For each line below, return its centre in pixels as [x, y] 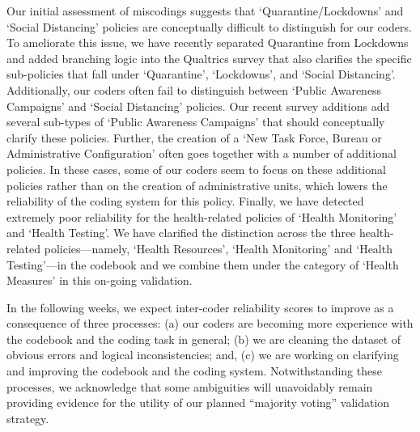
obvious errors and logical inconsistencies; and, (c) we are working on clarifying [203, 355]
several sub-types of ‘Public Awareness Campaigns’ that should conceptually [196, 122]
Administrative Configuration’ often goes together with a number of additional [202, 153]
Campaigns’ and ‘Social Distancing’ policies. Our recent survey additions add [198, 106]
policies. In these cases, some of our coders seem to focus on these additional [196, 169]
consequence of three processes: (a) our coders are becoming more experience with [210, 323]
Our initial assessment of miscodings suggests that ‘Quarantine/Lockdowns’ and [205, 11]
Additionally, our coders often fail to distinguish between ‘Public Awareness [194, 89]
